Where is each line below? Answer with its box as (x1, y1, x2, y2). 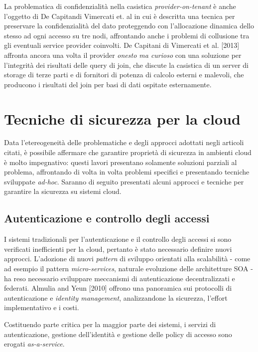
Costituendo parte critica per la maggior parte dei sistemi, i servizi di (4, 319, 216, 329)
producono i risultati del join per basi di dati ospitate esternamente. (4, 79, 212, 89)
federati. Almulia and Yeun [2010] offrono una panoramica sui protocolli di (4, 283, 232, 293)
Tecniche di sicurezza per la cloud (4, 108, 241, 129)
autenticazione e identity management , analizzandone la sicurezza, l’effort (4, 292, 228, 303)
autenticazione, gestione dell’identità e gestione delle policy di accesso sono (4, 329, 232, 339)
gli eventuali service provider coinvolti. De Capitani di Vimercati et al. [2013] (4, 40, 240, 50)
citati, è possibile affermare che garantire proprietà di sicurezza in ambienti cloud (4, 147, 252, 158)
